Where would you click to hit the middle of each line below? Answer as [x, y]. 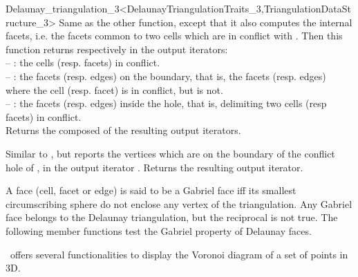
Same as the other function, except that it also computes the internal [206, 22]
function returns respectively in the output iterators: [117, 49]
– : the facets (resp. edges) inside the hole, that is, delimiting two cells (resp [166, 103]
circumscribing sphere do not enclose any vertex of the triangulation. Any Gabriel [179, 203]
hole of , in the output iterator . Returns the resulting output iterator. [154, 167]
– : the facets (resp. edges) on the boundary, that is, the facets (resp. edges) [166, 76]
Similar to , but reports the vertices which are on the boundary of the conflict [170, 153]
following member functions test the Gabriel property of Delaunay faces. [159, 230]
